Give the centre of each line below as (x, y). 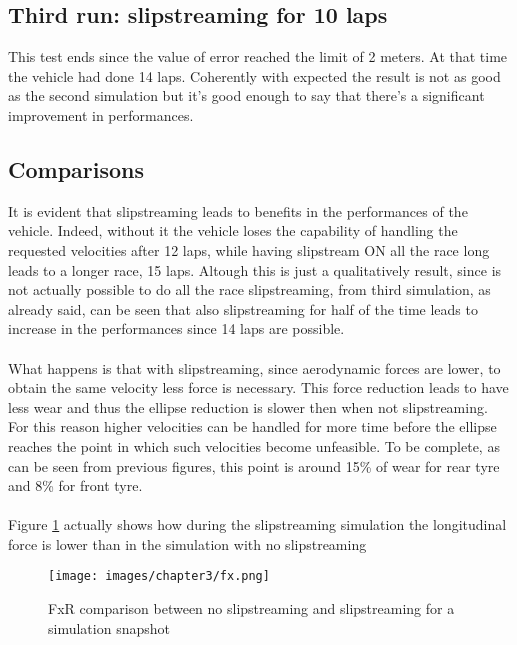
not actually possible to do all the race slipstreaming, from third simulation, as (249, 289)
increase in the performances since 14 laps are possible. (176, 328)
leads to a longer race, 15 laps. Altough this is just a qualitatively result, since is (255, 269)
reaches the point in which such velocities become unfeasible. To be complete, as (254, 445)
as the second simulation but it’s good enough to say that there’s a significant (246, 95)
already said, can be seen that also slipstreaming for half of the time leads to (243, 308)
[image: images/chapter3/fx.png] (159, 576)
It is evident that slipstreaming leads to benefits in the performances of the (238, 210)
